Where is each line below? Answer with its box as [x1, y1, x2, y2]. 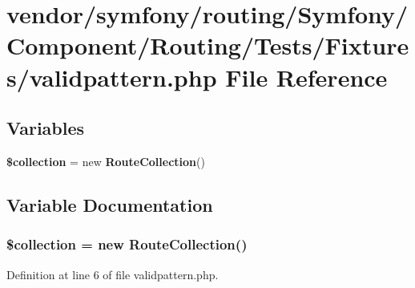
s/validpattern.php [6, 60, 217, 93]
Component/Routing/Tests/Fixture [6, 29, 409, 62]
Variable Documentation [6, 192, 213, 217]
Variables [6, 116, 85, 140]
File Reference [225, 60, 388, 93]
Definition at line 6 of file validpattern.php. [6, 266, 219, 282]
